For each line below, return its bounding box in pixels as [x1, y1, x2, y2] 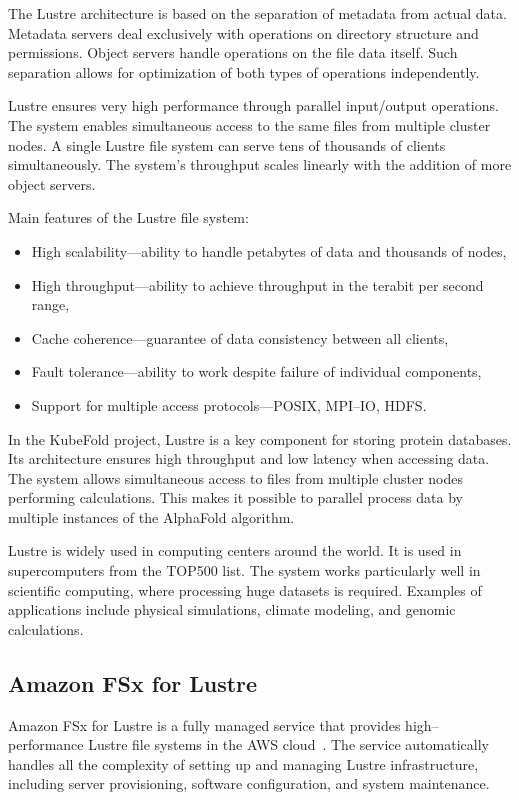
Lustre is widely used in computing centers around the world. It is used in [8, 540, 462, 561]
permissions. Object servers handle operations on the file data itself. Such [8, 42, 458, 63]
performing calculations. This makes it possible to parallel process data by [8, 487, 463, 508]
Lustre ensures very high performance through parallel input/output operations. [8, 95, 499, 116]
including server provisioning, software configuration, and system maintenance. [8, 773, 490, 794]
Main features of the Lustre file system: [8, 207, 249, 228]
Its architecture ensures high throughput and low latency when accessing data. [8, 448, 490, 469]
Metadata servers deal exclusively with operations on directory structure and [8, 22, 479, 43]
